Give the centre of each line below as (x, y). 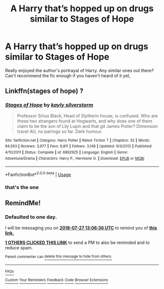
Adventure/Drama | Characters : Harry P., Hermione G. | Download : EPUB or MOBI (75, 158)
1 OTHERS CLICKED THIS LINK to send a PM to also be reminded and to (77, 242)
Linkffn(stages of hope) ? (44, 91)
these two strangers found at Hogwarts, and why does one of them (84, 121)
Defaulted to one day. (31, 217)
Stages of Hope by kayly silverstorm (49, 105)
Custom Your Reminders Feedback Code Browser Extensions (57, 280)
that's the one (22, 187)
